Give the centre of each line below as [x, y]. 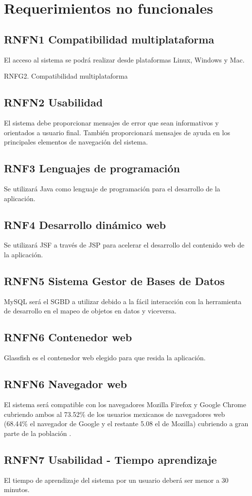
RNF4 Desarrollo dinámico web [85, 224]
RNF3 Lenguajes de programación [92, 168]
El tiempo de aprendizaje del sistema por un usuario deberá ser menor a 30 [116, 480]
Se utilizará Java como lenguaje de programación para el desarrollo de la [112, 188]
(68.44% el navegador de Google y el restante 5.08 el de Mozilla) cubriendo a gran [126, 424]
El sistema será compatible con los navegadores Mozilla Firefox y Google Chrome [125, 404]
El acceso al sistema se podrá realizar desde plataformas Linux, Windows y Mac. [124, 59]
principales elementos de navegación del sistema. [76, 142]
